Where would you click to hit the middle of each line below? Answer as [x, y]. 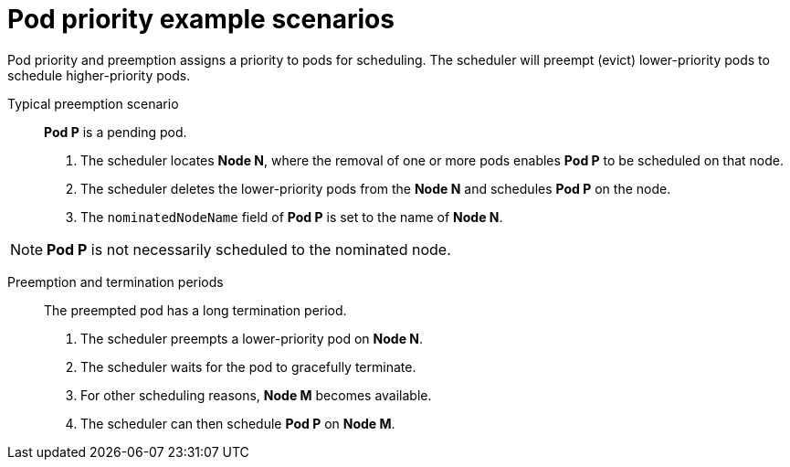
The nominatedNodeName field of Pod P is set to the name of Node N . [292, 217]
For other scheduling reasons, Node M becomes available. [256, 395]
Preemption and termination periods [116, 281]
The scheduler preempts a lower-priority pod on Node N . [252, 338]
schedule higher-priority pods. [99, 75]
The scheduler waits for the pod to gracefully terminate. [248, 366]
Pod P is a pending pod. [116, 132]
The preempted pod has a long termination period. [195, 310]
